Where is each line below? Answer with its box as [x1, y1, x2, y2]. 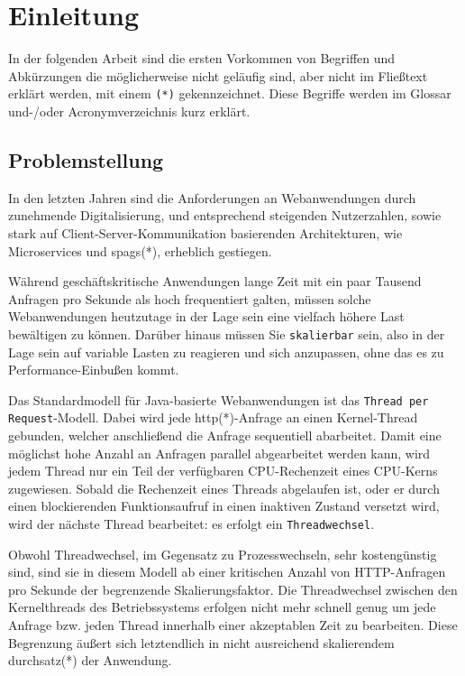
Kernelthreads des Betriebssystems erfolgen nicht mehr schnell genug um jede [8, 597, 436, 616]
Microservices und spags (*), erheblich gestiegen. [8, 241, 272, 260]
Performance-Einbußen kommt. [8, 360, 179, 379]
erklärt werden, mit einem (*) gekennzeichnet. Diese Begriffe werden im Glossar [8, 84, 451, 103]
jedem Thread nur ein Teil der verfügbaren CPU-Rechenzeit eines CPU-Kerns [8, 461, 438, 480]
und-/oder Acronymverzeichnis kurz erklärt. [8, 101, 251, 120]
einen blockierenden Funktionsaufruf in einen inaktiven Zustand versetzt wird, [8, 496, 440, 515]
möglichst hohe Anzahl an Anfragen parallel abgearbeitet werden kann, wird [8, 443, 431, 462]
